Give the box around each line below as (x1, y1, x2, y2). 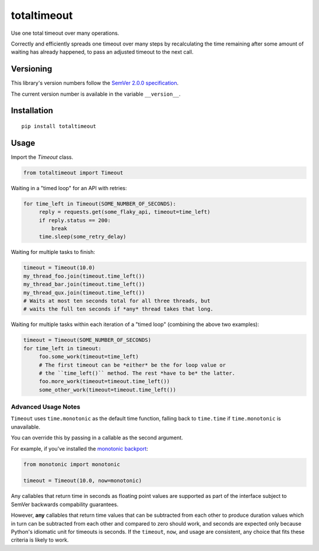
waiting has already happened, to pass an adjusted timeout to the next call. (11, 48, 194, 56)
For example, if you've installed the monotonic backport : (11, 445, 148, 452)
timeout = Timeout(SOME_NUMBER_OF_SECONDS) (23, 337, 152, 344)
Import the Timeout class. (11, 154, 74, 161)
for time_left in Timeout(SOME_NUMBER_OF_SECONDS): (23, 200, 177, 207)
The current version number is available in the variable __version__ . (11, 90, 181, 97)
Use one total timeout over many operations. (11, 30, 119, 37)
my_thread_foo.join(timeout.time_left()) (23, 272, 145, 279)
